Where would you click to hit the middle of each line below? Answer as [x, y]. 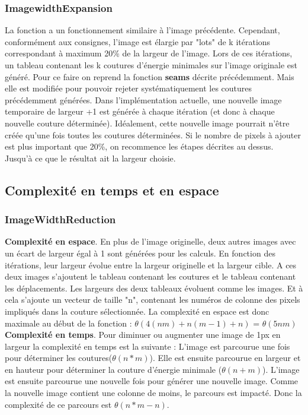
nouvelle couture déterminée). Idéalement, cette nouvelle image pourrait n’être [147, 123]
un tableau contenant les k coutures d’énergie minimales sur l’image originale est [151, 65]
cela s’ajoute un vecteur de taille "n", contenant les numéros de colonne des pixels [153, 300]
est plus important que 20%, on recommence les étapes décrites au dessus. [139, 146]
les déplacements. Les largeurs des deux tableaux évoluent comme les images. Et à [154, 288]
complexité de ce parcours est [58, 404]
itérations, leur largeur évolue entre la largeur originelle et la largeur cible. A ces [151, 264]
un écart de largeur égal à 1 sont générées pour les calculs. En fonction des [140, 253]
